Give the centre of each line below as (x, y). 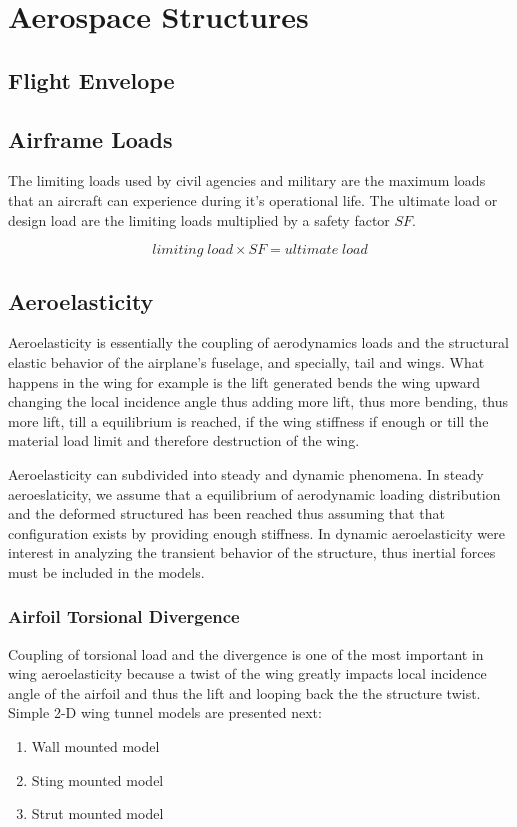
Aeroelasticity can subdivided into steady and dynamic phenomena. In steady (246, 473)
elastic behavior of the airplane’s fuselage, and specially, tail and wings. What (246, 361)
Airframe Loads (90, 138)
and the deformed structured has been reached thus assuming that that (226, 513)
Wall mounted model (95, 746)
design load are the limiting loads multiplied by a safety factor (199, 219)
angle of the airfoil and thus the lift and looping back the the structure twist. (244, 692)
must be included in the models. (106, 571)
